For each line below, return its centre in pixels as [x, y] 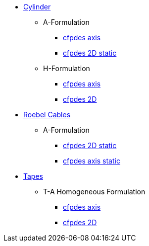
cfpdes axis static [92, 161]
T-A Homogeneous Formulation [94, 192]
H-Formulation [67, 68]
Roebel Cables [47, 115]
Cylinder [37, 7]
